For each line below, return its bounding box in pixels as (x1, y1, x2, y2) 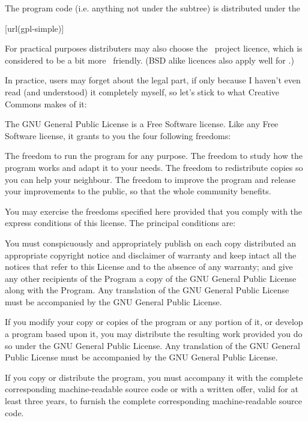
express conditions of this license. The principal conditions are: (5, 216, 236, 229)
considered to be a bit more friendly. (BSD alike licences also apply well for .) (5, 53, 294, 66)
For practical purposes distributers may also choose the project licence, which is (5, 42, 303, 55)
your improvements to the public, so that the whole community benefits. (5, 185, 271, 197)
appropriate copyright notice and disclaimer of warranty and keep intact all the (5, 248, 297, 261)
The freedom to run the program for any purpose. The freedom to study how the (5, 149, 303, 162)
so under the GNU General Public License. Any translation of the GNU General (5, 339, 300, 351)
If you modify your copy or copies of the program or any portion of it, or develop (5, 315, 303, 328)
